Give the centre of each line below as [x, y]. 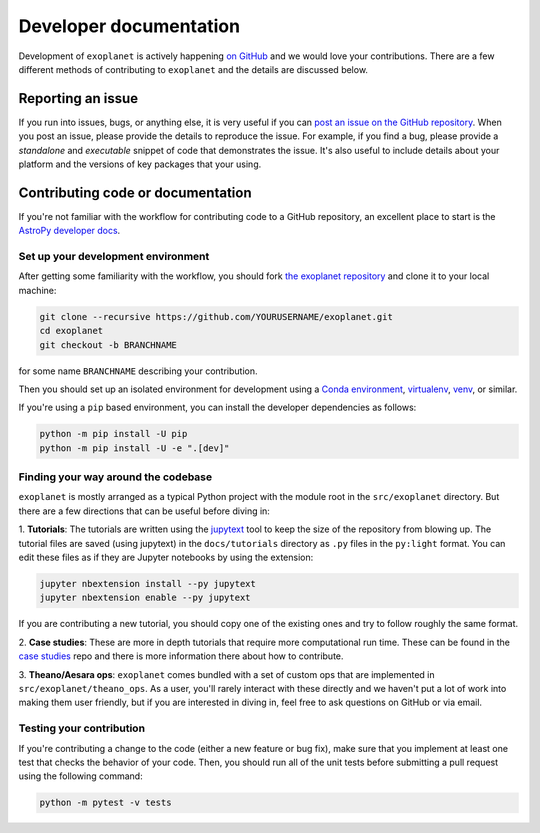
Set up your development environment [114, 257]
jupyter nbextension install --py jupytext [148, 584]
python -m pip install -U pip [113, 434]
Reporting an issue [78, 98]
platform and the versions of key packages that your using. [140, 164]
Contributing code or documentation [135, 192]
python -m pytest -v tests [105, 803]
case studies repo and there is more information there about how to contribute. [181, 656]
